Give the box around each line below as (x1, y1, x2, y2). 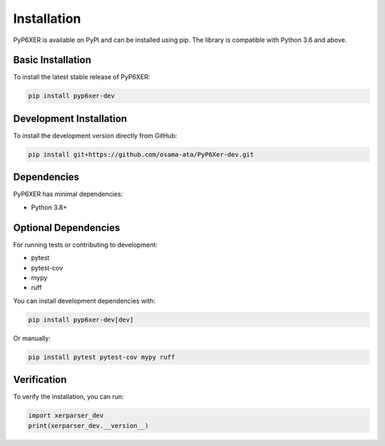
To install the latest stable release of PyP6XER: (13, 73, 150, 81)
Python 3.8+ (31, 203, 68, 212)
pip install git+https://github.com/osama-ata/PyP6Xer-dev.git (28, 150, 255, 158)
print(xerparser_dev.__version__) (28, 421, 149, 430)
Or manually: (13, 333, 51, 342)
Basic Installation (13, 54, 92, 66)
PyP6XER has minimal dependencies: (13, 190, 123, 199)
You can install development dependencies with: (13, 296, 156, 305)
